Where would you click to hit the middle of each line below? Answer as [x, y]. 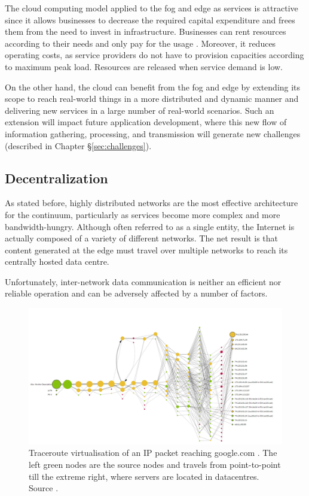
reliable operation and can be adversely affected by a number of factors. [136, 293]
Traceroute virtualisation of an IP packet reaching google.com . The [153, 453]
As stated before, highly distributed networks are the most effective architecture [152, 203]
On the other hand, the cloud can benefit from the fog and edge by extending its [153, 87]
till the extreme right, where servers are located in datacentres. [144, 476]
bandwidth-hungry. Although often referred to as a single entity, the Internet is [150, 226]
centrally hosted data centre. [57, 261]
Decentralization [56, 178]
